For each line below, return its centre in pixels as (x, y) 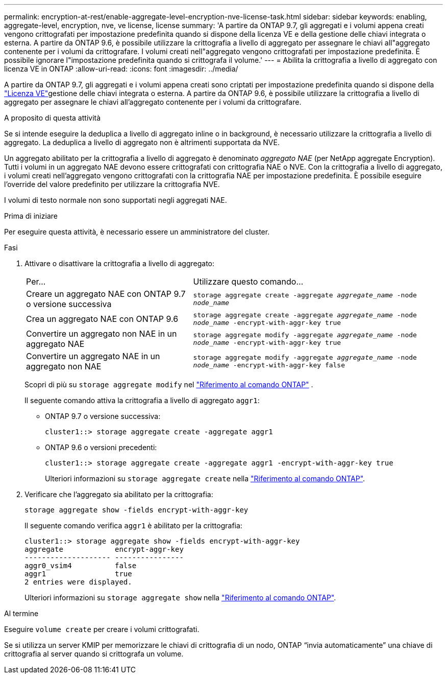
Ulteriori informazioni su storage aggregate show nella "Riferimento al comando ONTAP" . (180, 598)
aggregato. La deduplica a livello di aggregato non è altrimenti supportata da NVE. (142, 142)
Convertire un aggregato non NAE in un (102, 334)
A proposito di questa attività (53, 118)
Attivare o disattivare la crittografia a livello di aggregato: (120, 263)
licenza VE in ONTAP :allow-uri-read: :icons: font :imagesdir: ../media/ (121, 69)
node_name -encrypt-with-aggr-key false (269, 365)
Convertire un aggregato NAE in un (93, 356)
